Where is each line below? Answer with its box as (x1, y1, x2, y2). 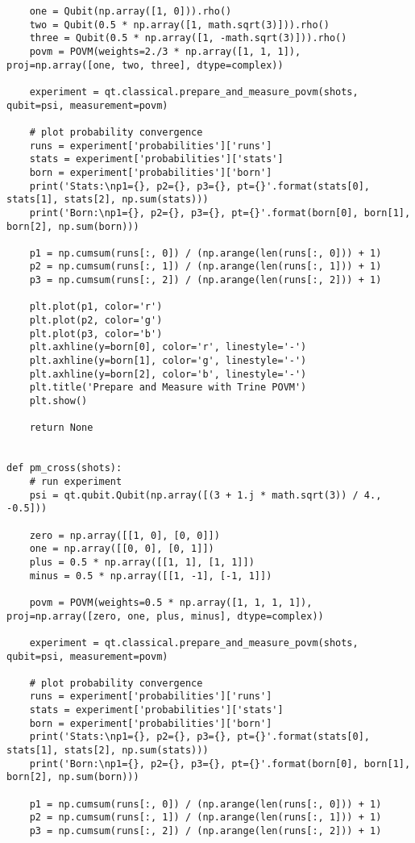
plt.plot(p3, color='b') (29, 328, 163, 340)
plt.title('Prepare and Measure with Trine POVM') (29, 382, 307, 394)
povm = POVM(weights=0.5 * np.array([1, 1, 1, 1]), (29, 596, 313, 608)
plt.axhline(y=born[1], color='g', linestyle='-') (29, 355, 307, 367)
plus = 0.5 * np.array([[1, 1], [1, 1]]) (29, 556, 255, 568)
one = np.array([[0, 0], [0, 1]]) (29, 543, 214, 555)
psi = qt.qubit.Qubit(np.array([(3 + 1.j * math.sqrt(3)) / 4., (29, 489, 382, 501)
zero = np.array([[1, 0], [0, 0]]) (29, 529, 220, 541)
